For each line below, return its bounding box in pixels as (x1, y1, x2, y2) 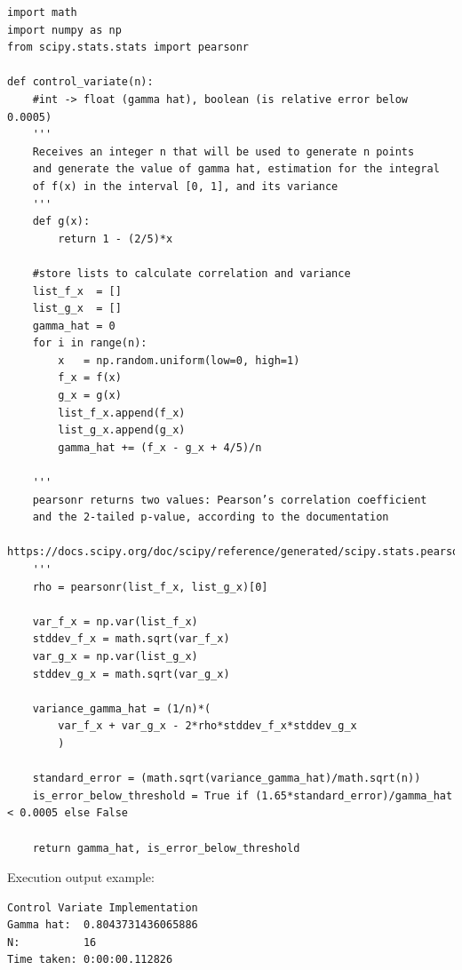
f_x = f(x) (58, 371, 122, 385)
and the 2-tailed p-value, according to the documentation (32, 511, 389, 524)
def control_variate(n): (7, 76, 154, 89)
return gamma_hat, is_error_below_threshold (32, 841, 300, 855)
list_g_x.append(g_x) (58, 424, 186, 437)
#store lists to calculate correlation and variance (32, 266, 351, 280)
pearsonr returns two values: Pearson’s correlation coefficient (32, 493, 427, 506)
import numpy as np (7, 23, 122, 36)
